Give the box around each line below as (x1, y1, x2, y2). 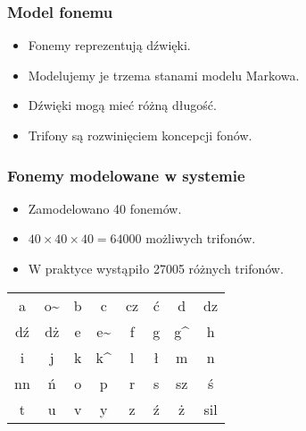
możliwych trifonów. (145, 229, 256, 248)
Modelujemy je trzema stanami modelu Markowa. (28, 65, 300, 84)
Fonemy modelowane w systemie (7, 164, 245, 186)
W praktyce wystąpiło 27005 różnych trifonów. (28, 259, 284, 277)
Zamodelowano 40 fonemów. (28, 199, 182, 217)
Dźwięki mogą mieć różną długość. (28, 96, 217, 114)
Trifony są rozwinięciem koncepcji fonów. (28, 126, 252, 144)
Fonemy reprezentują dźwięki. (28, 36, 191, 55)
